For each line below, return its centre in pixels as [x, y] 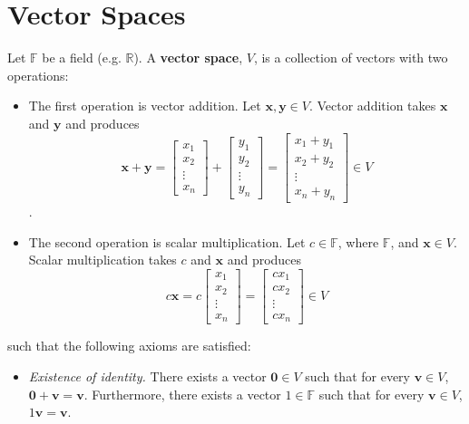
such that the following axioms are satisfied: [129, 346]
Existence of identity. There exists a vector [147, 376]
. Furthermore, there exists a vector [182, 394]
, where [358, 241]
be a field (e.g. [82, 58]
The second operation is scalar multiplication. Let [167, 241]
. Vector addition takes [372, 106]
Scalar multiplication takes [103, 260]
